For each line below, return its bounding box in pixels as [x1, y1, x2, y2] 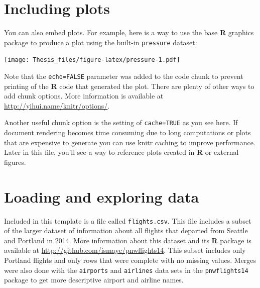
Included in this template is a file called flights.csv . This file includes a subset [4, 215, 251, 226]
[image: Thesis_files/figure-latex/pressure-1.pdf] [4, 56, 180, 64]
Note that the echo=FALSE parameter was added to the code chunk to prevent [4, 71, 243, 81]
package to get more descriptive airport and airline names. [4, 274, 184, 285]
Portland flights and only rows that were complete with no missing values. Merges [4, 255, 256, 265]
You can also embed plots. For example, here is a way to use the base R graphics [4, 27, 254, 38]
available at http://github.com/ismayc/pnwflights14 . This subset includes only [4, 245, 246, 255]
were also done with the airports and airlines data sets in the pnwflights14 [4, 264, 248, 275]
